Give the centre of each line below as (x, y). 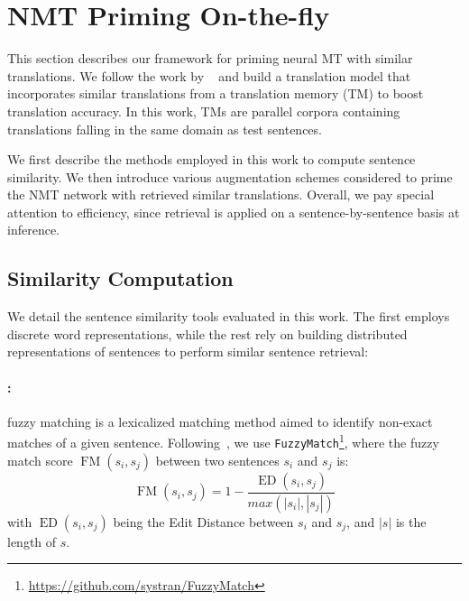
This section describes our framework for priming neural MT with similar (210, 58)
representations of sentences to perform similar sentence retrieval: (188, 351)
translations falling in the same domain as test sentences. (165, 129)
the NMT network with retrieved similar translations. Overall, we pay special (221, 194)
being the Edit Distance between (203, 521)
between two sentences (217, 460)
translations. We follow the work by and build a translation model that (209, 75)
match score (40, 460)
